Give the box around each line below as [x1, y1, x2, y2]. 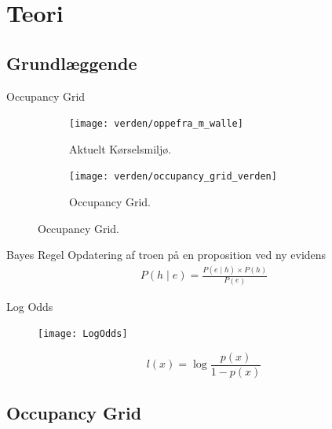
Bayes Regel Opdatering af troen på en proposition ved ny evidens [6, 246, 327, 263]
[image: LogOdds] [38, 328, 128, 340]
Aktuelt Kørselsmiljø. [69, 140, 172, 157]
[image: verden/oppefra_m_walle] [69, 118, 243, 130]
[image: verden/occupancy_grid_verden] [69, 171, 277, 183]
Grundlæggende [6, 50, 137, 75]
